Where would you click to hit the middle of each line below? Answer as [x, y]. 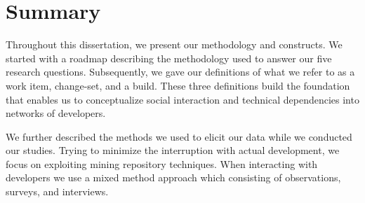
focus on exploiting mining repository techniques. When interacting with [162, 163]
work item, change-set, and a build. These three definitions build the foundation [178, 85]
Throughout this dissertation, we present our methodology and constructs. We [174, 44]
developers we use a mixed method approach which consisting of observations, [173, 177]
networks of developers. [56, 113]
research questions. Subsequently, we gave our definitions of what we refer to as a [180, 72]
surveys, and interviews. [57, 191]
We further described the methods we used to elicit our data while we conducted [179, 136]
